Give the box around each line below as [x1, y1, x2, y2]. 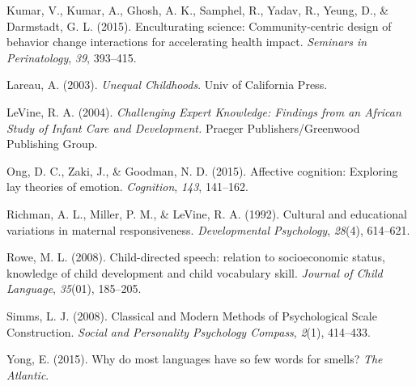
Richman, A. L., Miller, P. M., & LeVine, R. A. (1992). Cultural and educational [6, 205, 407, 222]
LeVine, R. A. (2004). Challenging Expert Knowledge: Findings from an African [6, 103, 401, 120]
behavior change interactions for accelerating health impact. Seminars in [6, 33, 367, 50]
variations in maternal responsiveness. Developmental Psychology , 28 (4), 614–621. [6, 221, 410, 238]
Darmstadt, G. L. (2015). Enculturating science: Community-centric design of [6, 17, 392, 34]
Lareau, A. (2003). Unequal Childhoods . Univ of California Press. [6, 76, 328, 93]
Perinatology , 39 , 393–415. [6, 49, 137, 66]
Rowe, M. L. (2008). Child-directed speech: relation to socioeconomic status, [6, 248, 385, 265]
